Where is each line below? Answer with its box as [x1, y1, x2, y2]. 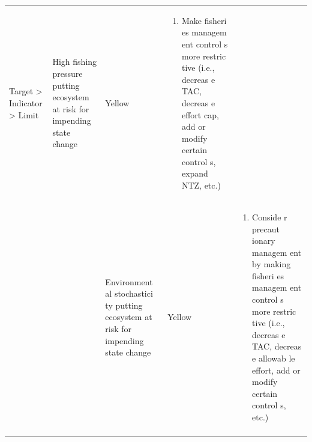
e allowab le [252, 352, 295, 365]
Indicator [9, 96, 43, 109]
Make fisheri [181, 14, 227, 26]
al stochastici [105, 287, 153, 300]
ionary [252, 234, 275, 247]
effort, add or [252, 363, 301, 376]
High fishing [52, 55, 97, 68]
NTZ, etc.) [181, 179, 221, 192]
